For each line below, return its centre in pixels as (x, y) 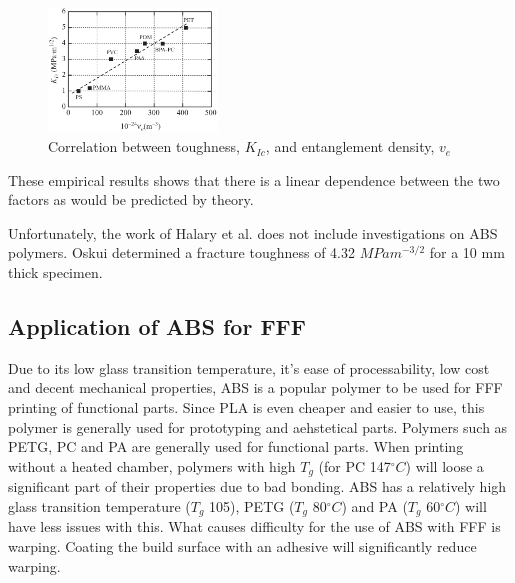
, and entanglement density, (350, 146)
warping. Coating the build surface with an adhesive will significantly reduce (242, 545)
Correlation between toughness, (144, 146)
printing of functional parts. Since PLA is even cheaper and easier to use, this (246, 407)
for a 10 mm (467, 252)
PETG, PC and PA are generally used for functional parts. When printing (236, 446)
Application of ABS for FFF (157, 326)
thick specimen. (55, 272)
